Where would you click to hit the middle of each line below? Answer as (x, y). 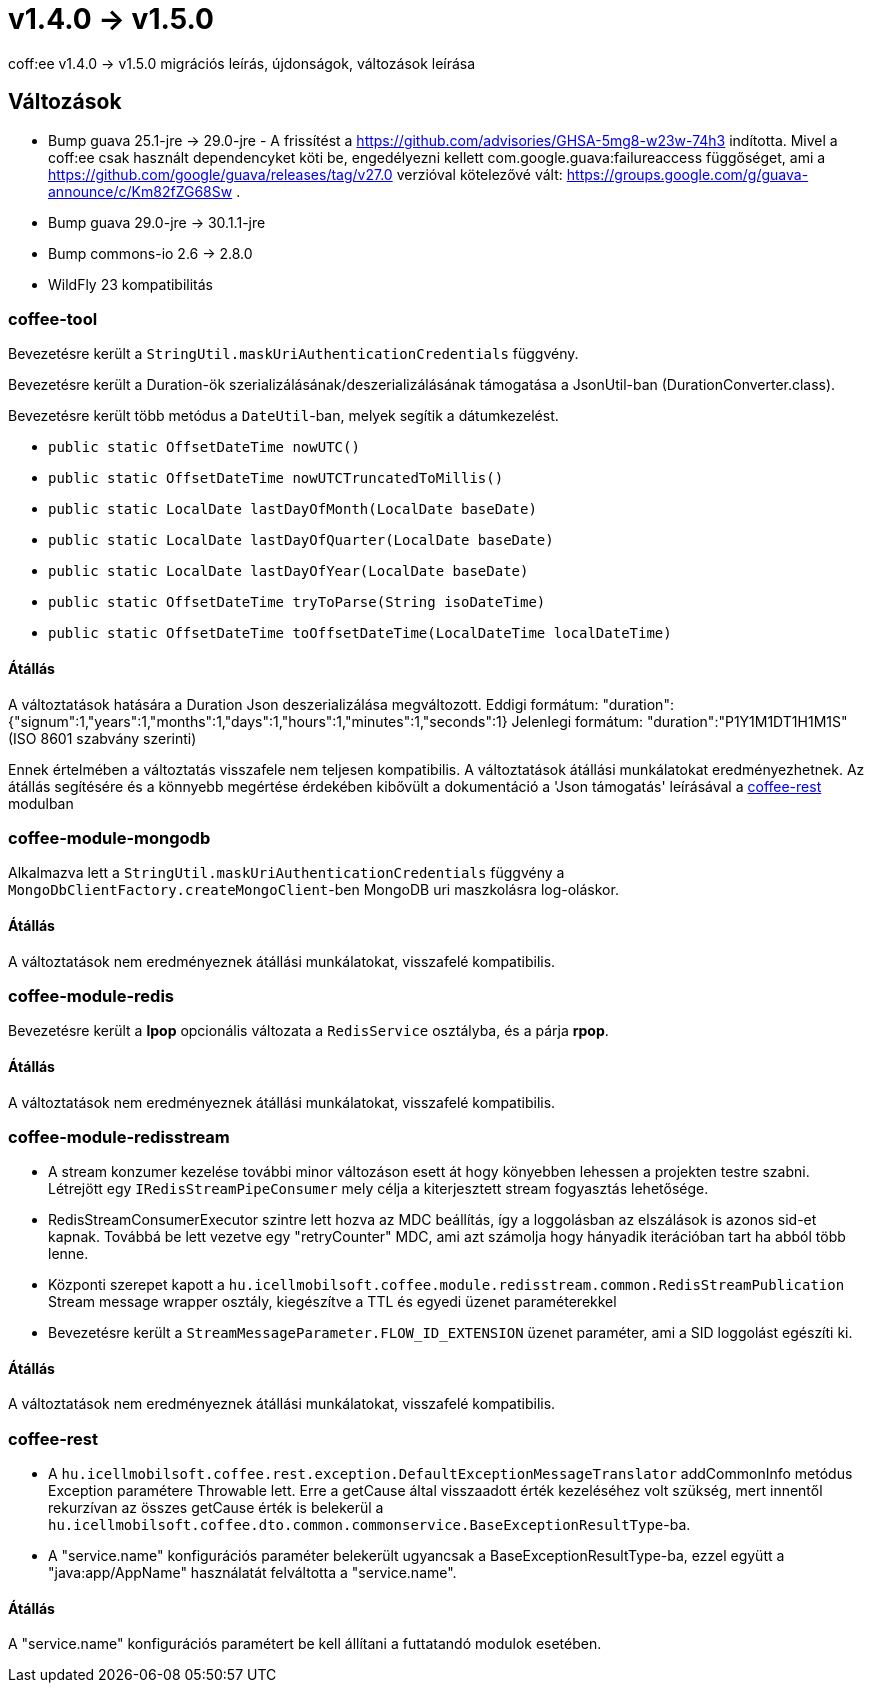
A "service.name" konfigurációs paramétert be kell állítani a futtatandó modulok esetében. (305, 1644)
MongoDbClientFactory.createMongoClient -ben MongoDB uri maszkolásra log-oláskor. (313, 890)
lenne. (68, 1254)
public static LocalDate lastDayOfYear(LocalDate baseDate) (288, 571)
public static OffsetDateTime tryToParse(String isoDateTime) (297, 602)
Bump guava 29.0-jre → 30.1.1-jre (157, 222)
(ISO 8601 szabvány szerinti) (102, 738)
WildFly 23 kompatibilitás (131, 284)
